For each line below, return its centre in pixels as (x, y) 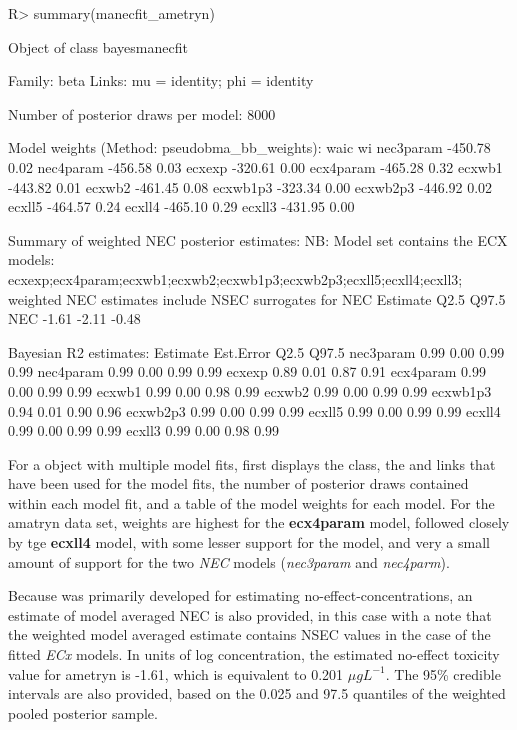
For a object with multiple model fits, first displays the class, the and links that (252, 463)
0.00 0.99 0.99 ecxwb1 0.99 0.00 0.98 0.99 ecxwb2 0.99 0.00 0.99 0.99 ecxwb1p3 (250, 390)
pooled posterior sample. (83, 712)
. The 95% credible (443, 673)
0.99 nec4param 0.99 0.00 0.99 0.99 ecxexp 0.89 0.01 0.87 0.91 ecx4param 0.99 (247, 371)
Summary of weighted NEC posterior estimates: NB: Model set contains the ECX (258, 239)
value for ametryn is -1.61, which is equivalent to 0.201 (176, 673)
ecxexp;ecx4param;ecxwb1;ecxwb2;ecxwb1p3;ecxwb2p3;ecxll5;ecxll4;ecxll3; (235, 278)
